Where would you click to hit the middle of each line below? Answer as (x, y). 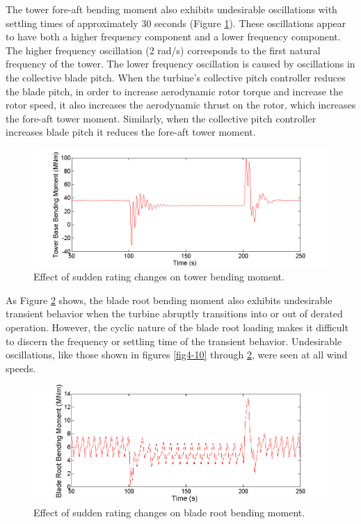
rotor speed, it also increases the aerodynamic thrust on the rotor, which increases (181, 105)
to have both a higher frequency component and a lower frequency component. (173, 37)
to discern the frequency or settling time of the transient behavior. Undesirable (174, 341)
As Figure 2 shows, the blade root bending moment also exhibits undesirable (169, 300)
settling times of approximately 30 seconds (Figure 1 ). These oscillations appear (176, 23)
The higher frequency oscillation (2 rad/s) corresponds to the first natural (163, 50)
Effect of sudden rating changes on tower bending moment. (159, 277)
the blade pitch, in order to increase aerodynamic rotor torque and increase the (175, 91)
